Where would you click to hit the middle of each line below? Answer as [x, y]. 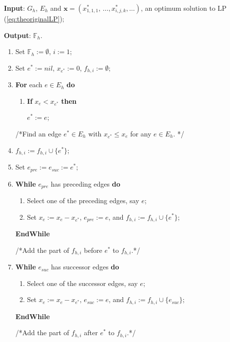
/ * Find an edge [38, 134]
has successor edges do [85, 267]
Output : [18, 35]
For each [29, 85]
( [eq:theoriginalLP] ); [34, 19]
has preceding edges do [86, 183]
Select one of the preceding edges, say [83, 200]
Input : [15, 8]
